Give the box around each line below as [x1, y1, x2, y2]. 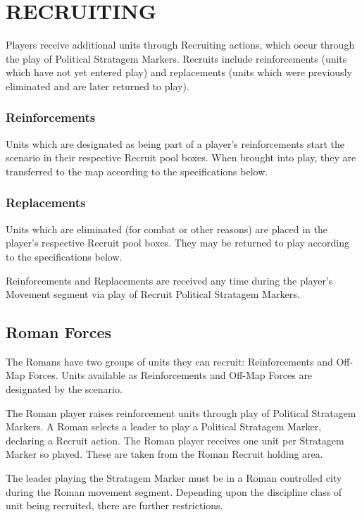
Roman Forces [6, 321, 112, 343]
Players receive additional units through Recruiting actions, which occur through [6, 37, 355, 52]
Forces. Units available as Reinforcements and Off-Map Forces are [28, 368, 313, 382]
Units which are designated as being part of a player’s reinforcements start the [6, 136, 344, 151]
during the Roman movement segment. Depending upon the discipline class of [6, 484, 342, 499]
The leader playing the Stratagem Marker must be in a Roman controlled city [6, 471, 342, 485]
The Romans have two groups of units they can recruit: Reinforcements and [6, 354, 333, 368]
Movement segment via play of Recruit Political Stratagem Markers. [6, 287, 300, 301]
